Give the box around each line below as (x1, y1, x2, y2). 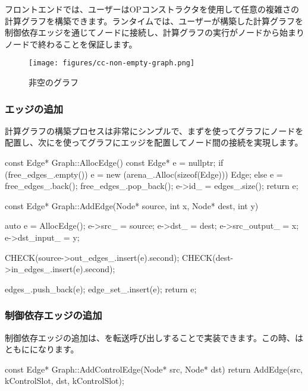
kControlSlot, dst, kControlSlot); (5, 374, 124, 387)
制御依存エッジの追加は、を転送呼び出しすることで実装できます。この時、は (5, 331, 303, 343)
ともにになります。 (5, 343, 79, 355)
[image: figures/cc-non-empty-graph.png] (29, 59, 195, 68)
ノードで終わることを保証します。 (5, 37, 137, 50)
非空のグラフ (29, 76, 78, 89)
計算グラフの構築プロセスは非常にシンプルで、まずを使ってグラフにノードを (5, 124, 304, 137)
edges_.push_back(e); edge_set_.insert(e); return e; (5, 282, 197, 295)
